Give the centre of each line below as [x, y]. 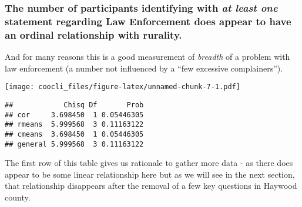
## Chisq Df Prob [74, 105]
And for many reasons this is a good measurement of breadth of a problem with [147, 57]
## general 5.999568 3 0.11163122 [74, 144]
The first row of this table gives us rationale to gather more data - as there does [149, 163]
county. [18, 197]
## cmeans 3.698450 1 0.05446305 [74, 134]
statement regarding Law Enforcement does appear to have [148, 21]
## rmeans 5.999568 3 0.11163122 [74, 125]
